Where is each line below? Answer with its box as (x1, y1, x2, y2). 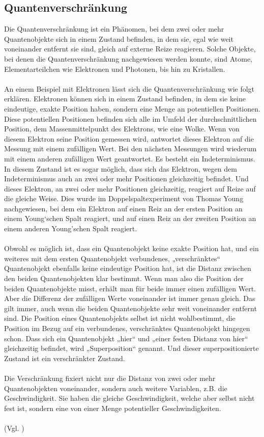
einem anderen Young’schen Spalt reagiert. (4, 223, 137, 234)
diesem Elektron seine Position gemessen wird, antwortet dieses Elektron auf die (4, 133, 254, 144)
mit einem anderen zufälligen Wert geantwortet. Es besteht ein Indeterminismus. (4, 153, 255, 163)
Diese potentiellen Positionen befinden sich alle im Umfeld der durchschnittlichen (4, 113, 257, 124)
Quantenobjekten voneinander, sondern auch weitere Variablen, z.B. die (4, 383, 227, 393)
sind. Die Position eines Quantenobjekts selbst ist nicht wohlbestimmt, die (4, 313, 236, 323)
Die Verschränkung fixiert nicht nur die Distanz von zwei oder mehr (4, 372, 216, 383)
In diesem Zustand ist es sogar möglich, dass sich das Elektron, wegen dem (4, 163, 237, 174)
